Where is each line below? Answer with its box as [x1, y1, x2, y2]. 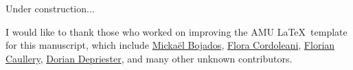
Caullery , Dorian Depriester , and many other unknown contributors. [5, 51, 293, 65]
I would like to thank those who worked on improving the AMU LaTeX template [5, 24, 348, 38]
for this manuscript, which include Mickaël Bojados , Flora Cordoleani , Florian [5, 38, 335, 52]
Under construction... [5, 1, 95, 15]
